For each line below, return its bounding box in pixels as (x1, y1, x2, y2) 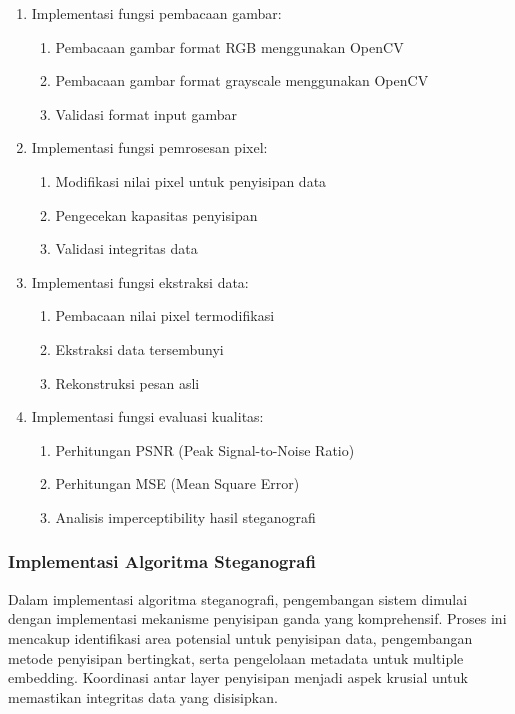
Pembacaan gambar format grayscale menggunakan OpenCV (55, 70, 429, 91)
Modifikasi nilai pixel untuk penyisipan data (55, 170, 327, 191)
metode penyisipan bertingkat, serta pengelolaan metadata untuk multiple (8, 647, 464, 668)
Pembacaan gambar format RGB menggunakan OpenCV (55, 36, 404, 57)
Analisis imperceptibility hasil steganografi (55, 506, 316, 527)
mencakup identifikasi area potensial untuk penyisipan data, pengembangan (8, 627, 473, 648)
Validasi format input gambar (55, 103, 238, 124)
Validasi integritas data (55, 238, 198, 259)
